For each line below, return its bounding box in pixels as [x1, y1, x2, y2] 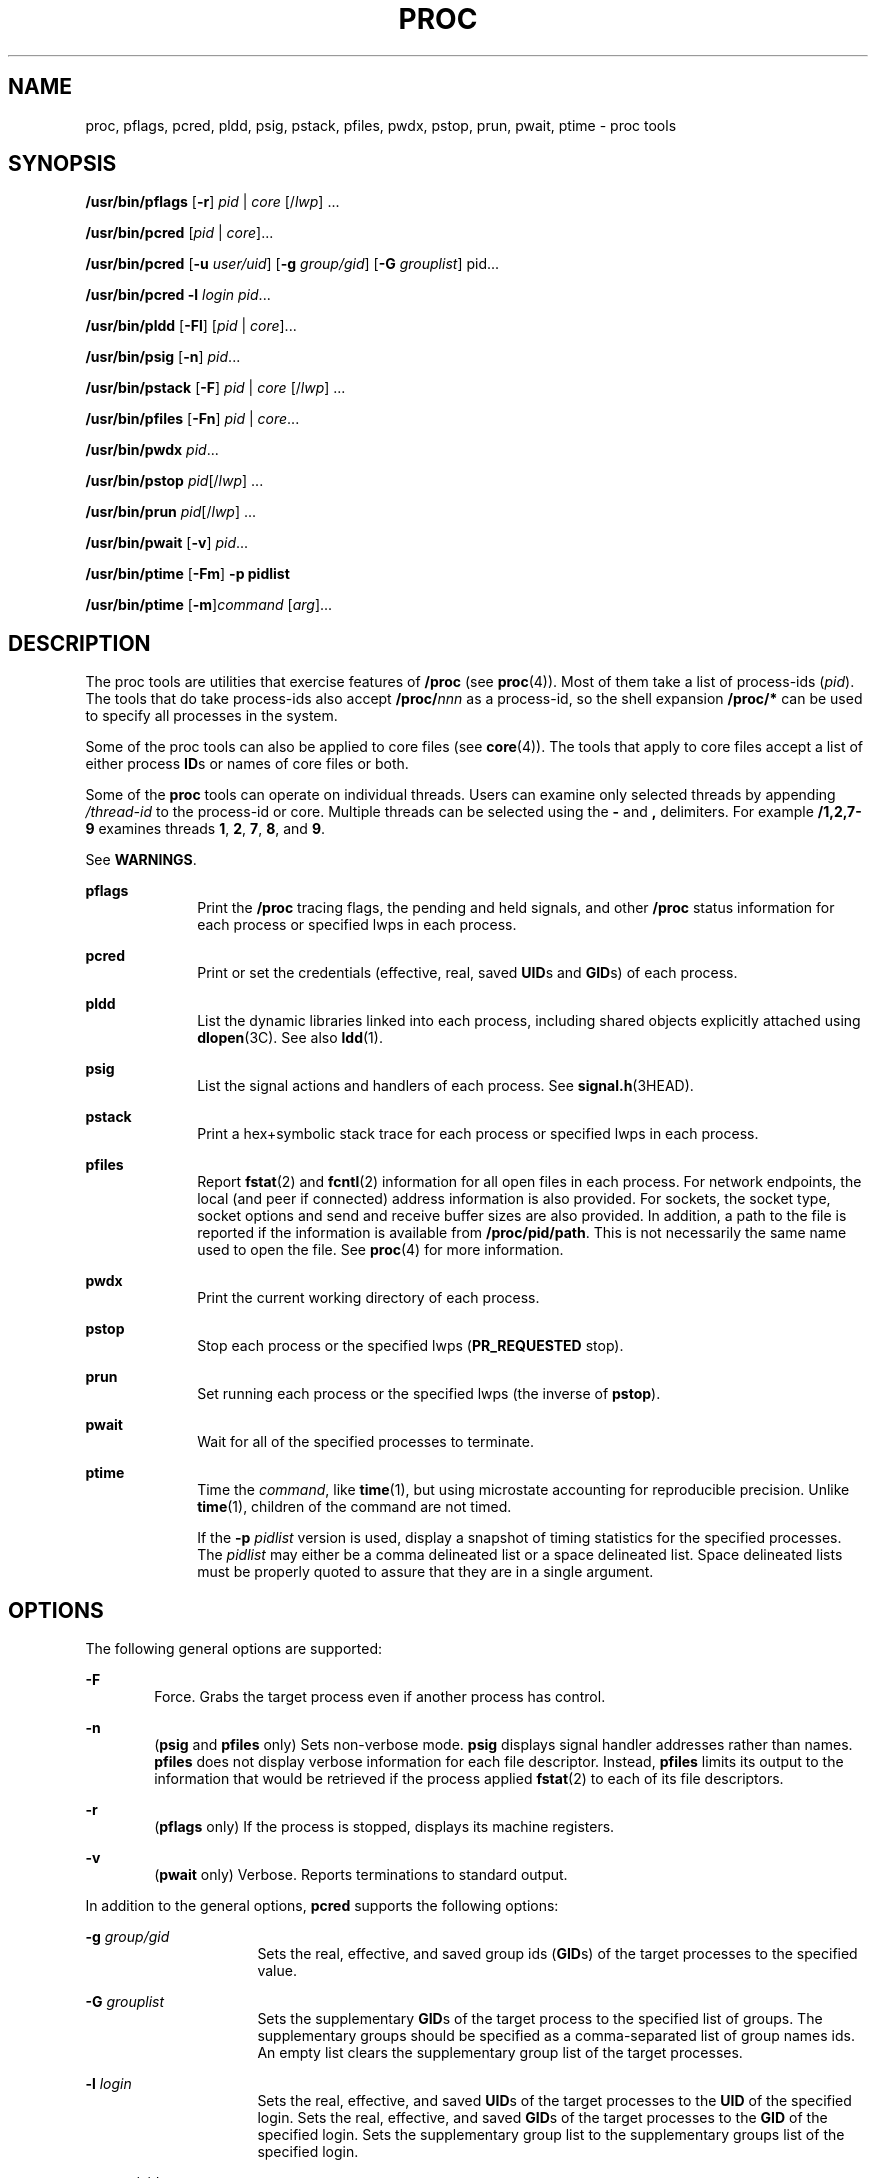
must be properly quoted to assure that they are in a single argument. [197, 1563, 654, 1581]
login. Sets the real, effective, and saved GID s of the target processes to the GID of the [257, 2109, 828, 2127]
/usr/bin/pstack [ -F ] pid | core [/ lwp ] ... [85, 379, 346, 397]
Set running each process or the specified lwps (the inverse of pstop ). [197, 1385, 661, 1403]
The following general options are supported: [85, 1640, 383, 1658]
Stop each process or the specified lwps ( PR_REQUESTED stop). [197, 1337, 624, 1355]
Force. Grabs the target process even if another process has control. [154, 1688, 606, 1706]
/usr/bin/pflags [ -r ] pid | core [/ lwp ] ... [85, 193, 340, 211]
